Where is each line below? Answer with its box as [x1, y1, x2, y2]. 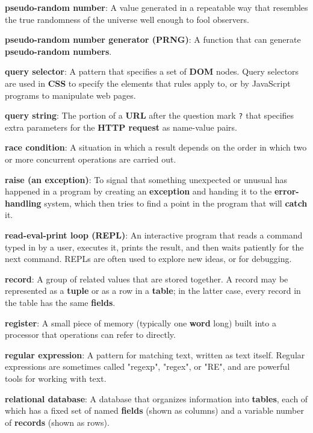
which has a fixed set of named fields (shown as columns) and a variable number [5, 404, 304, 417]
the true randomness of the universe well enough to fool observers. [5, 13, 249, 25]
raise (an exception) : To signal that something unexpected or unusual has [5, 173, 288, 185]
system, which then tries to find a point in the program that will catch [44, 196, 308, 209]
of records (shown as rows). [5, 416, 110, 428]
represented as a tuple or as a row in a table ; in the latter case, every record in [5, 284, 301, 297]
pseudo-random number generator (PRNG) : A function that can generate [5, 33, 301, 46]
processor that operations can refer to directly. [5, 328, 176, 341]
